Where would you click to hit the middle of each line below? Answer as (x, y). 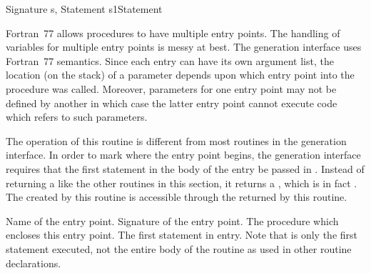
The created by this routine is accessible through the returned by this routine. (177, 197)
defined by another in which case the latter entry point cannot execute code (172, 103)
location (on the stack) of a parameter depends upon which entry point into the (180, 75)
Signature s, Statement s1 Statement (84, 9)
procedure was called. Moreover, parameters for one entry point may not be (171, 88)
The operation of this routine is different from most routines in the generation (176, 140)
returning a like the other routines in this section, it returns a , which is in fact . (182, 183)
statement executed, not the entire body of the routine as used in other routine (179, 248)
